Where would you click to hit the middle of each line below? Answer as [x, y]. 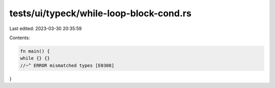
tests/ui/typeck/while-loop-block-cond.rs [101, 13]
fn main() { [35, 51]
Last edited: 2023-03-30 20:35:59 [46, 28]
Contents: [20, 38]
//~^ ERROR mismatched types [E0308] [67, 65]
